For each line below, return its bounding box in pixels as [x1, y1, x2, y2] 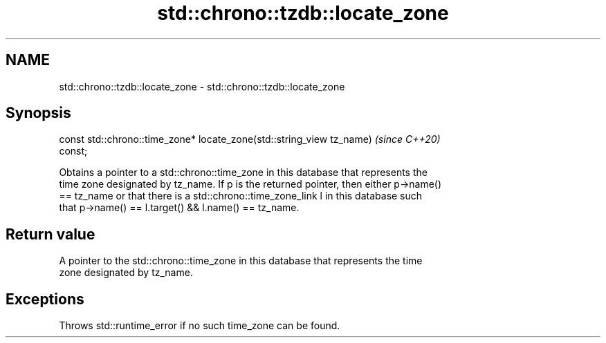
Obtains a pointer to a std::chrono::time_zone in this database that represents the [59, 166, 428, 179]
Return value [6, 225, 95, 243]
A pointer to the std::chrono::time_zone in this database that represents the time [59, 255, 423, 267]
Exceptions [6, 290, 84, 308]
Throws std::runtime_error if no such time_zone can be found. [59, 320, 340, 332]
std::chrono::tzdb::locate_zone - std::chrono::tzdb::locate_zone [59, 80, 345, 92]
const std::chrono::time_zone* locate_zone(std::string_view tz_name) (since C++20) [59, 133, 441, 146]
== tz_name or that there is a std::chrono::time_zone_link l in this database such [59, 190, 423, 202]
